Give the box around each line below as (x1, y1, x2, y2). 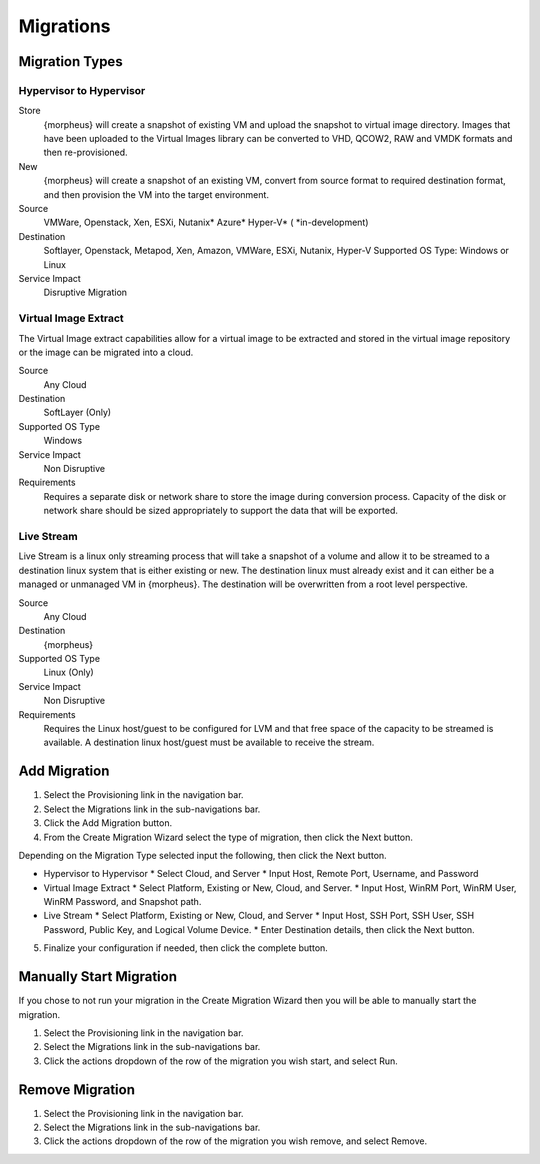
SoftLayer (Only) (43, 406, 112, 419)
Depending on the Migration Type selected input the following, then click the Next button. (18, 849, 387, 861)
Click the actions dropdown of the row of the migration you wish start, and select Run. (43, 1055, 399, 1067)
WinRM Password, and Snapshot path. (43, 896, 202, 908)
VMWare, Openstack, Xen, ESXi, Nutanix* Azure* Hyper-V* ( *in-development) (43, 216, 369, 229)
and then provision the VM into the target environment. (43, 188, 270, 200)
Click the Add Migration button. (43, 817, 173, 829)
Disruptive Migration (43, 286, 128, 299)
